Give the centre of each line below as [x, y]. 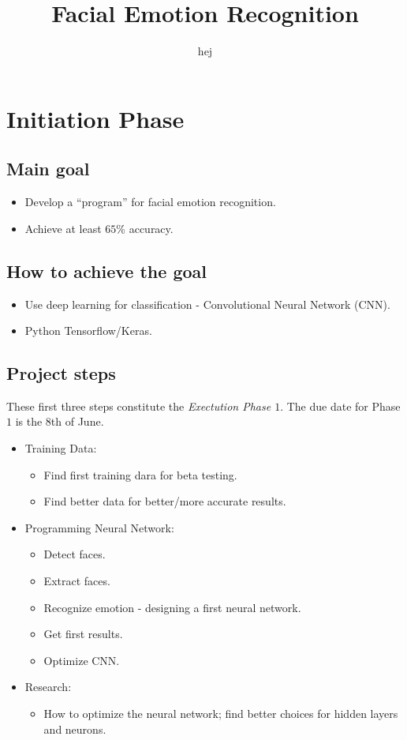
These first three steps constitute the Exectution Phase [139, 406]
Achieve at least [63, 228]
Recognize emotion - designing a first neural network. [172, 607]
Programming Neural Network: [99, 527]
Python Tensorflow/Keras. [88, 331]
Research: [48, 687]
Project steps [61, 373]
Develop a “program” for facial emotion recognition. [150, 202]
